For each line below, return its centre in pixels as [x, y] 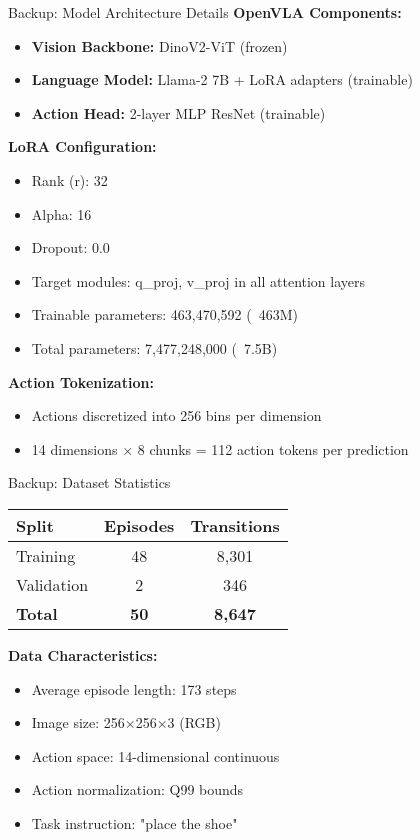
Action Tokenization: [81, 381]
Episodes [139, 525]
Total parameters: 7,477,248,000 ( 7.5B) [154, 347]
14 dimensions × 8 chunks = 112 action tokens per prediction [220, 448]
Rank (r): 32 [69, 179]
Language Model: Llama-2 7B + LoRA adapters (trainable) [222, 79]
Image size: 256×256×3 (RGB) [126, 722]
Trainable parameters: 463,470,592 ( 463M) [165, 314]
